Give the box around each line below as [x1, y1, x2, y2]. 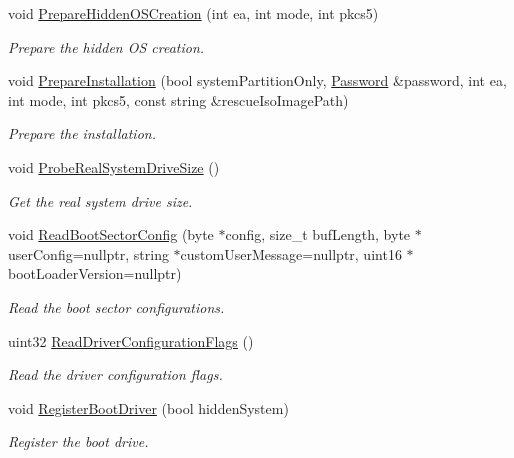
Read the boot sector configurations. [8, 296, 225, 317]
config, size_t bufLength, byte [225, 224, 411, 245]
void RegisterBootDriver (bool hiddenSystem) [8, 397, 289, 418]
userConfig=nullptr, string [8, 243, 169, 264]
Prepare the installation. [8, 123, 156, 144]
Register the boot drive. [8, 431, 149, 452]
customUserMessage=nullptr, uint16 [180, 243, 402, 264]
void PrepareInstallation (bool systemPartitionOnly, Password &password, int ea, [8, 70, 507, 91]
